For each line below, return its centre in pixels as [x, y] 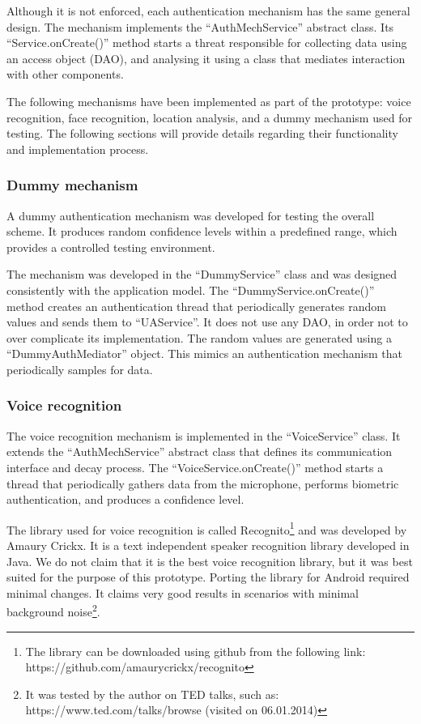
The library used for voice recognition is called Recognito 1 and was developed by [207, 528]
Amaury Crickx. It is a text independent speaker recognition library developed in [208, 545]
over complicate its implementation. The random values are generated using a [199, 337]
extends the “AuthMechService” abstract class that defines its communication [200, 451]
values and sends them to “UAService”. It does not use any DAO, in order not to [207, 322]
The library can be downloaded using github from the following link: [196, 651]
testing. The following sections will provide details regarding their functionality [202, 133]
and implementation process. [78, 149]
